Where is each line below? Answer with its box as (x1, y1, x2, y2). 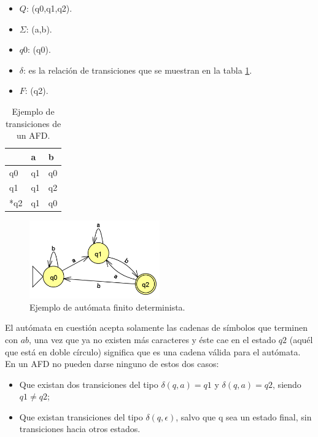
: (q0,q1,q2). (26, 2, 72, 14)
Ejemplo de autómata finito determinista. (29, 300, 185, 313)
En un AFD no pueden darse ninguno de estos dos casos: (5, 357, 219, 370)
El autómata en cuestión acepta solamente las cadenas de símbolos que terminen (5, 321, 308, 334)
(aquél (289, 333, 313, 346)
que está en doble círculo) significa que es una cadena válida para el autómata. (5, 345, 301, 358)
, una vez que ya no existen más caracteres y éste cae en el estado (29, 333, 276, 346)
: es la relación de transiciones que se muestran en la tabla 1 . (23, 63, 252, 76)
